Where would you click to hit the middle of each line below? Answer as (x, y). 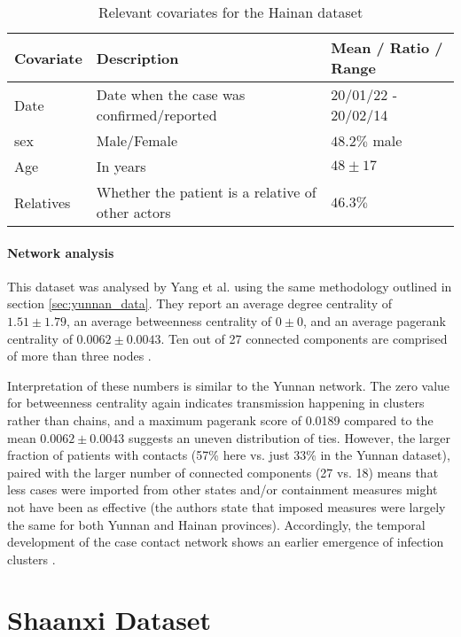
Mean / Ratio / (387, 47)
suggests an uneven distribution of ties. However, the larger (289, 437)
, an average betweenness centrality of (169, 320)
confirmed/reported (156, 115)
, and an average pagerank (375, 320)
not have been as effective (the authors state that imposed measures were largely (227, 506)
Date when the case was (171, 94)
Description (137, 58)
